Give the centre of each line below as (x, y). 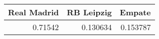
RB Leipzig (89, 12)
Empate (135, 12)
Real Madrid (33, 12)
